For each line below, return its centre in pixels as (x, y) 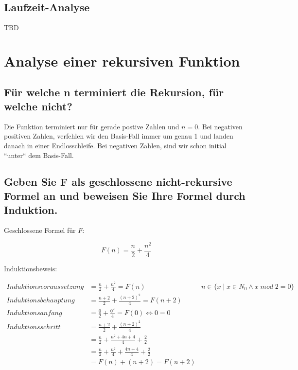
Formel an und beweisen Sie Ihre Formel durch (125, 195)
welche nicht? (38, 106)
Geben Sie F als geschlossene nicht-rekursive (118, 181)
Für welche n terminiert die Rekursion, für (114, 92)
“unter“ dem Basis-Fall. (39, 155)
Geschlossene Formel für (40, 230)
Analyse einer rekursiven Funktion (122, 61)
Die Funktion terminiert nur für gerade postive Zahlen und (92, 126)
